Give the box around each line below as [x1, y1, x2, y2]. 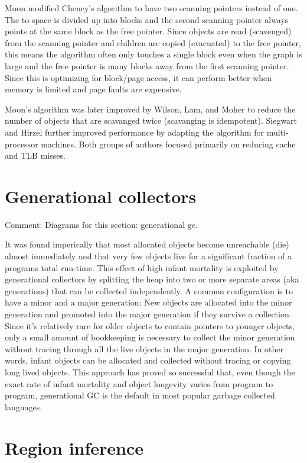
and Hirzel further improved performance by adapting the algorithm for [5, 126, 264, 138]
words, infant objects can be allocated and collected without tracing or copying [5, 354, 291, 366]
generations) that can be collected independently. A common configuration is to [5, 284, 293, 297]
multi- [266, 126, 289, 138]
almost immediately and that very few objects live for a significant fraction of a [5, 250, 292, 262]
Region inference [5, 435, 144, 459]
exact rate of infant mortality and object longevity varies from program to [5, 377, 273, 390]
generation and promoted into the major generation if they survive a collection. [5, 308, 292, 320]
